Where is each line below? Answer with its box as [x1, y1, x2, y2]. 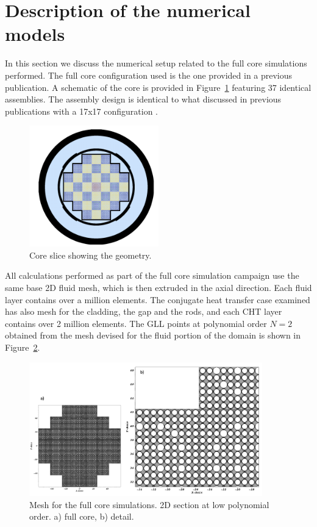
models [5, 21, 65, 46]
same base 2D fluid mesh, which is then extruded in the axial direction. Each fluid [5, 281, 312, 293]
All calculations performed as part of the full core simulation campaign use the [5, 269, 299, 282]
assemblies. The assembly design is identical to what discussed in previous [5, 93, 282, 106]
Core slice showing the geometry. [29, 248, 152, 261]
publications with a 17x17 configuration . [5, 104, 158, 117]
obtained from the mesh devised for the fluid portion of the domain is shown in [5, 329, 301, 342]
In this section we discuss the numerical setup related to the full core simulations [5, 57, 307, 70]
